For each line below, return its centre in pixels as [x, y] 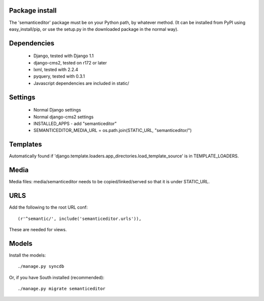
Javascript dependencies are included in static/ [81, 83]
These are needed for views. [38, 229]
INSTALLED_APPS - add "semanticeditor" [75, 124]
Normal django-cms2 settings [64, 117]
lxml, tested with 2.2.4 [56, 70]
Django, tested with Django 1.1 [64, 56]
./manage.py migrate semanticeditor [62, 289]
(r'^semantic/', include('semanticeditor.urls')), [80, 218]
